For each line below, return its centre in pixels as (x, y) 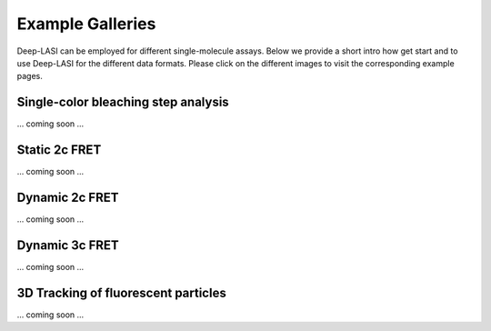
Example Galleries (86, 24)
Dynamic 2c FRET (68, 197)
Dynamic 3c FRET (68, 245)
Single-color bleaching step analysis (123, 102)
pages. (30, 76)
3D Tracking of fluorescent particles (121, 292)
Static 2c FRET (59, 150)
